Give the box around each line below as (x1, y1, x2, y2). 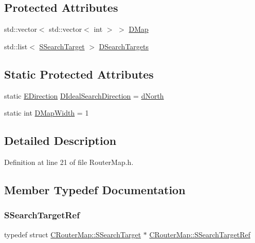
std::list (4, 41, 28, 51)
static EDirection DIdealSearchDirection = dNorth (4, 90, 164, 101)
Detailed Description (4, 133, 117, 148)
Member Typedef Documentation (4, 181, 186, 197)
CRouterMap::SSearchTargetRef (149, 229, 250, 239)
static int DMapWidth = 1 (4, 107, 89, 118)
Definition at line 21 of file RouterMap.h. (4, 156, 134, 167)
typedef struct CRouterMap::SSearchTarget (4, 229, 141, 239)
